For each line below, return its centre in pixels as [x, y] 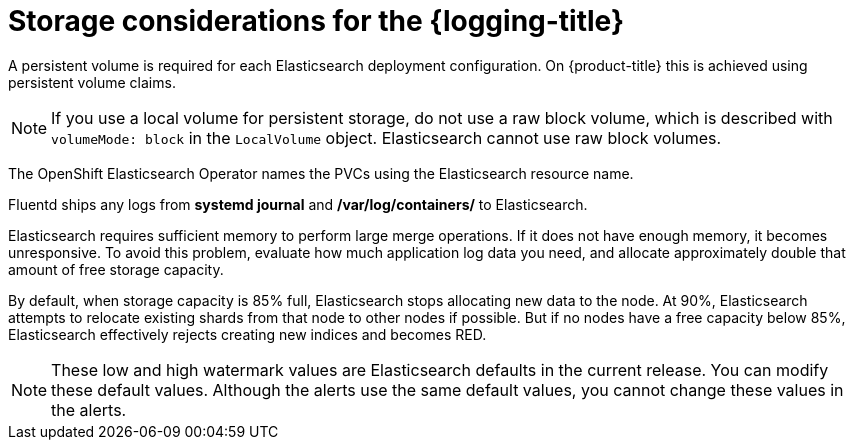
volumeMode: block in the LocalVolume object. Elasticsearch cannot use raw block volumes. [386, 137]
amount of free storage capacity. [116, 269]
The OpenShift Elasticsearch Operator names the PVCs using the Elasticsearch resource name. [321, 173]
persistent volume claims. [92, 82]
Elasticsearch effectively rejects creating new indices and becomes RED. [247, 334]
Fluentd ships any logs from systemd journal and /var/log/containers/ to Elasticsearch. [298, 204]
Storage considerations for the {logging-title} [316, 21]
